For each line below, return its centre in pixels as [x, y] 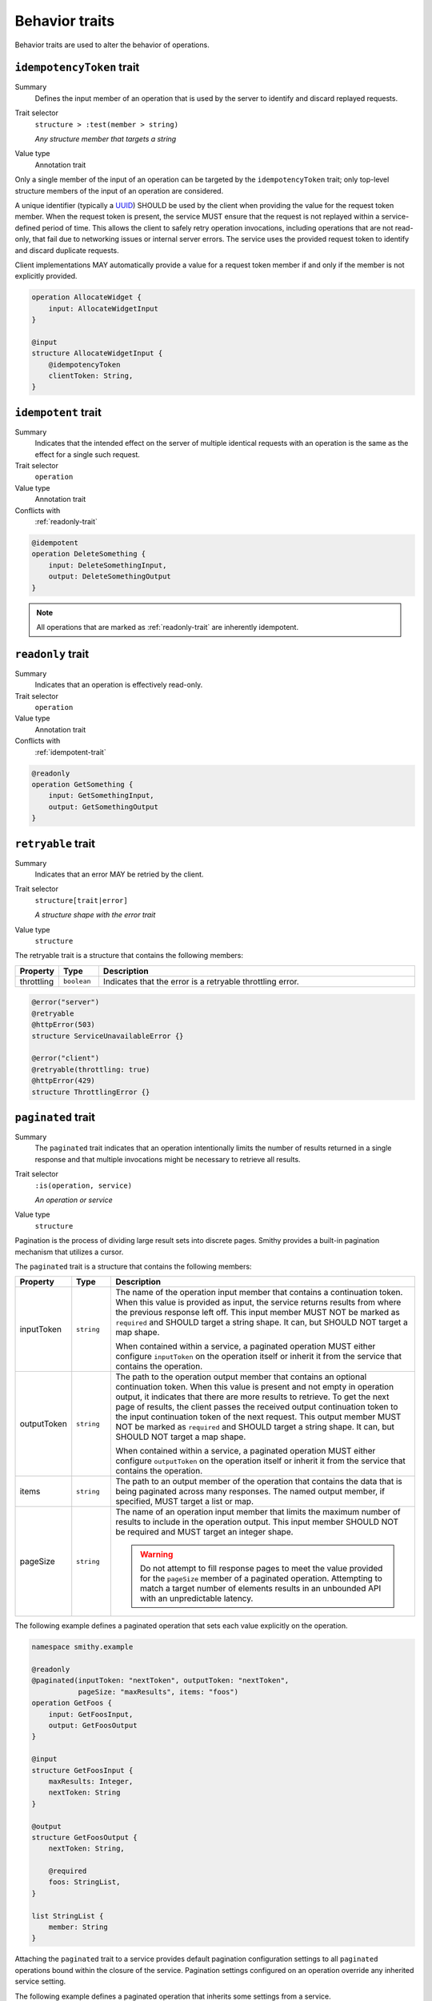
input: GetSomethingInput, [102, 796]
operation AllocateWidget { [86, 297]
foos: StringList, [84, 1882]
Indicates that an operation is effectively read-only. [119, 685]
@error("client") [66, 1058]
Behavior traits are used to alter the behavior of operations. [112, 45]
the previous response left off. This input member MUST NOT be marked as [258, 1313]
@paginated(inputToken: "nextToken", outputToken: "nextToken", [160, 1680]
